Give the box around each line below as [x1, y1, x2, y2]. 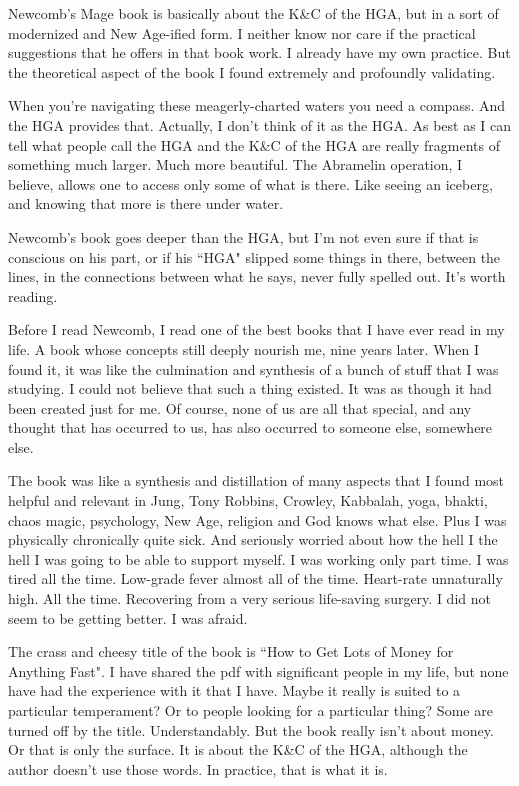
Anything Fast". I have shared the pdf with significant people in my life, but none [8, 660, 509, 681]
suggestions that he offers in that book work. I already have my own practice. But [8, 42, 511, 63]
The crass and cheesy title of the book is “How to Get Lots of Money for [8, 641, 454, 662]
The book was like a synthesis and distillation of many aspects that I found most [8, 470, 505, 491]
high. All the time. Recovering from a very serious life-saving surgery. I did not [8, 588, 491, 609]
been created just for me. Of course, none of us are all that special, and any [8, 397, 472, 418]
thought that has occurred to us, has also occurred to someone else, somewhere [8, 417, 493, 438]
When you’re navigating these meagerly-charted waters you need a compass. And [8, 95, 506, 116]
